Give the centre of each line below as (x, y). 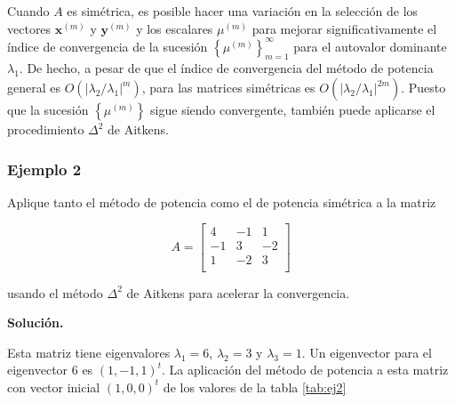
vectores (29, 28)
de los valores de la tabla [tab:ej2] (255, 387)
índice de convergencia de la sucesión (108, 46)
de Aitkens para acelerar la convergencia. (238, 292)
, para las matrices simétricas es (228, 88)
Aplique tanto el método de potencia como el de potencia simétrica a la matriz (222, 201)
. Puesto (423, 88)
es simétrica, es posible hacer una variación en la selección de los (243, 11)
